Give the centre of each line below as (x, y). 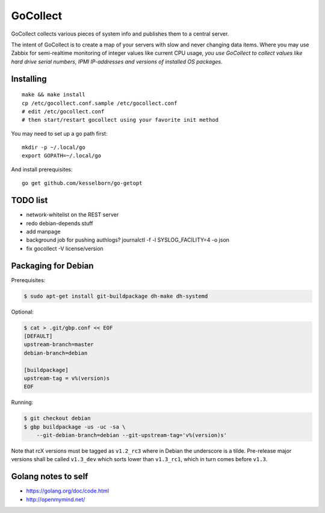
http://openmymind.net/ (56, 499)
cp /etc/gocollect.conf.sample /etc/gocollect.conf (100, 103)
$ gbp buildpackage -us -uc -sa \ (75, 427)
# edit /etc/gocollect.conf (63, 111)
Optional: (23, 312)
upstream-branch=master (59, 345)
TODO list (29, 200)
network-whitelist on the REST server (73, 215)
